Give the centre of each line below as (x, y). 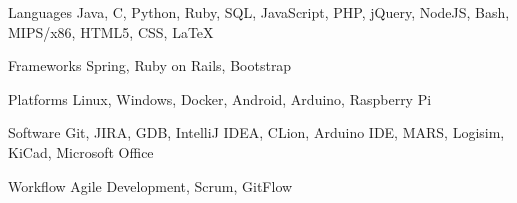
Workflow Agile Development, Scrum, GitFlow (150, 185)
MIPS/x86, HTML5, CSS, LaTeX (111, 31)
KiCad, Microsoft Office (81, 151)
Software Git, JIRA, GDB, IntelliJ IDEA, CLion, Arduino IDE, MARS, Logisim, (256, 132)
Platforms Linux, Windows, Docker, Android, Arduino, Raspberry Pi (220, 98)
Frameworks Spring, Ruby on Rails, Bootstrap (150, 65)
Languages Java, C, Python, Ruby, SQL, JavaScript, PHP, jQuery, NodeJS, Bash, (259, 12)
